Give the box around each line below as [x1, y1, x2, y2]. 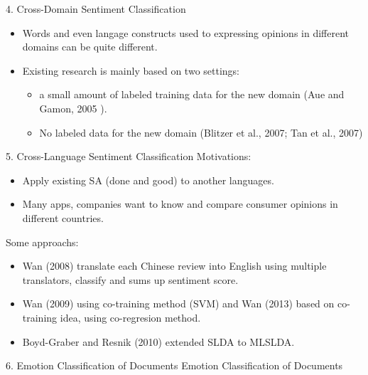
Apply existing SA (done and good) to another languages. [22, 172, 274, 187]
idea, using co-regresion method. [60, 310, 201, 324]
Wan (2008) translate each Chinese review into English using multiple [22, 258, 327, 273]
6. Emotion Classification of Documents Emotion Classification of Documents [6, 358, 343, 373]
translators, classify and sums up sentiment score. [22, 272, 239, 287]
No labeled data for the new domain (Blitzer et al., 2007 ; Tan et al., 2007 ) [39, 125, 363, 139]
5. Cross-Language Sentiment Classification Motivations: [6, 149, 251, 164]
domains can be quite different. [22, 39, 158, 54]
